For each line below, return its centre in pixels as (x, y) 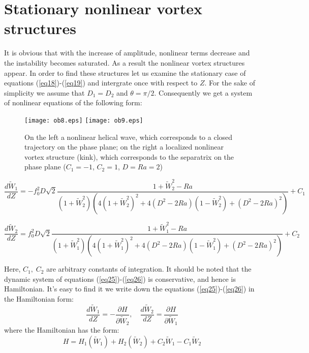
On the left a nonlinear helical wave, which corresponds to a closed (129, 137)
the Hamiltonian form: (39, 298)
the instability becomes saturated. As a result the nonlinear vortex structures (125, 62)
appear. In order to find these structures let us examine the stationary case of (125, 72)
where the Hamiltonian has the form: (62, 330)
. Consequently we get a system (203, 92)
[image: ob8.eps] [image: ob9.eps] (84, 120)
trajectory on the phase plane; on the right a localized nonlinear (124, 147)
